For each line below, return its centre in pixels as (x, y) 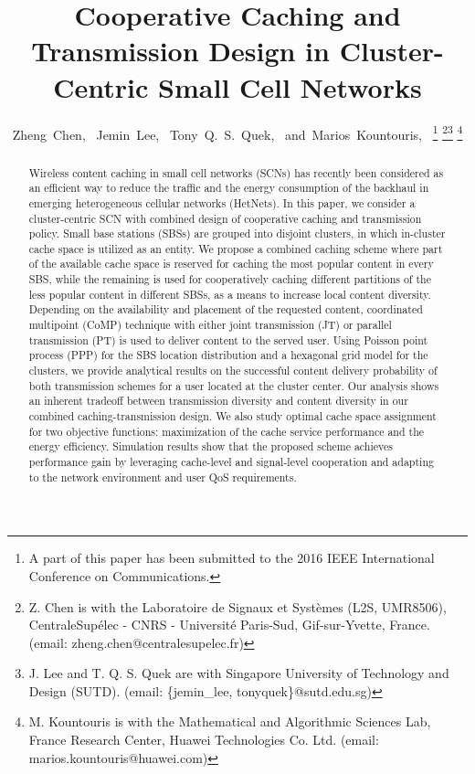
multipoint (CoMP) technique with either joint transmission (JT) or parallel (210, 325)
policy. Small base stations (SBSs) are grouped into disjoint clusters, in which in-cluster (237, 233)
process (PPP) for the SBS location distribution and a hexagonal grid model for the (228, 355)
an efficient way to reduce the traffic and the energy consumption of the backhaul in (229, 188)
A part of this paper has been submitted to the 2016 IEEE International (232, 558)
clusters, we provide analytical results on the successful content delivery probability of (233, 371)
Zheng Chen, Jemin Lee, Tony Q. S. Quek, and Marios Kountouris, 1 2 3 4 (237, 133)
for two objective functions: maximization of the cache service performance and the (227, 431)
